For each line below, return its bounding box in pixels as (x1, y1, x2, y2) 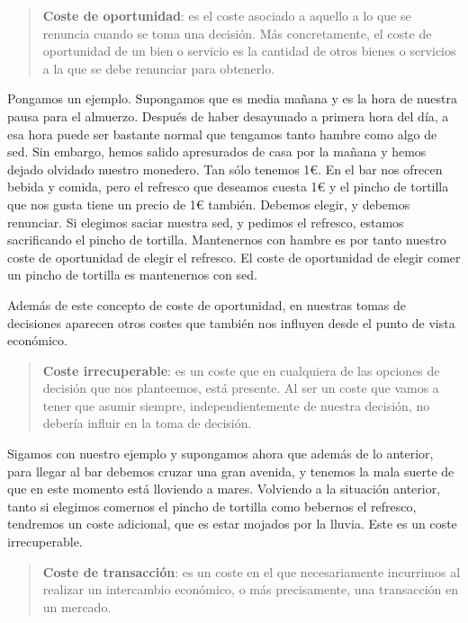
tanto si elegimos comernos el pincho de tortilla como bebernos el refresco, (7, 496, 417, 515)
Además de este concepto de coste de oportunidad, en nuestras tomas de (7, 295, 407, 314)
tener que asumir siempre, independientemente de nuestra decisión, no (42, 396, 430, 414)
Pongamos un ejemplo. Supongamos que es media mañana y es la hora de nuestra (7, 89, 457, 108)
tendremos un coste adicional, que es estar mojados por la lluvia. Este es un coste (7, 514, 457, 533)
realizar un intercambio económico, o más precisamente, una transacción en (42, 580, 459, 599)
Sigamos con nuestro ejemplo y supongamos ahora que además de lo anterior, (7, 444, 434, 463)
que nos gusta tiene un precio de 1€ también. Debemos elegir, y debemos (7, 194, 410, 213)
